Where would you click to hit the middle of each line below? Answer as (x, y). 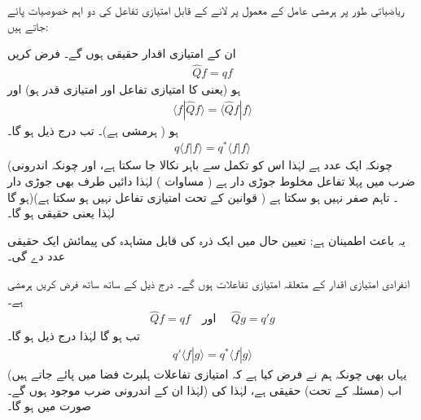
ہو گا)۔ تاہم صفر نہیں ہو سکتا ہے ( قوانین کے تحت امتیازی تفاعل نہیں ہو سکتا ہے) (203, 197)
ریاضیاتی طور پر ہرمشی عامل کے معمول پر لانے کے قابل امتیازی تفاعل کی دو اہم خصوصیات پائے (206, 10)
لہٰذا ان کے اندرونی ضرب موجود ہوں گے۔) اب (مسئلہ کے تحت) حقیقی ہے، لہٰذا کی (205, 389)
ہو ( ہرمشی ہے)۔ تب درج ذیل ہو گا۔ (93, 130)
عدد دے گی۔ (37, 256)
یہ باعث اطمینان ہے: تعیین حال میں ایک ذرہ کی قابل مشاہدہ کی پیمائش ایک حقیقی (206, 240)
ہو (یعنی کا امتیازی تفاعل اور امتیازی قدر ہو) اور (124, 89)
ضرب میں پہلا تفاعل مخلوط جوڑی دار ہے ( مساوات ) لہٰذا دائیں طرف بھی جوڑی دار (211, 180)
